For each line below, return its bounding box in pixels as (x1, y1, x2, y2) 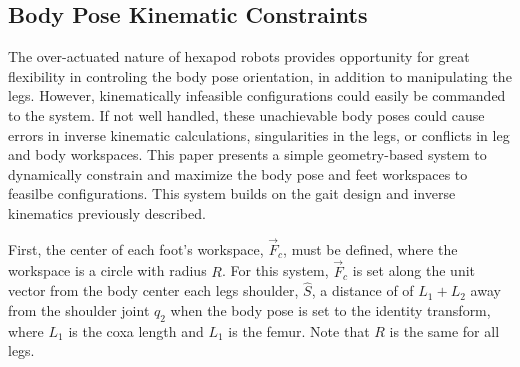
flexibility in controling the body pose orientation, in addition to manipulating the (8, 65, 512, 86)
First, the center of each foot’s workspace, (8, 238, 264, 259)
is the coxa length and (68, 320, 204, 341)
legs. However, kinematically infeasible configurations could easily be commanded (8, 85, 506, 106)
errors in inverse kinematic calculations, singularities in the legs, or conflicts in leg (8, 124, 510, 145)
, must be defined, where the (283, 238, 458, 259)
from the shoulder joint (8, 299, 150, 320)
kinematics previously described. (8, 202, 206, 223)
